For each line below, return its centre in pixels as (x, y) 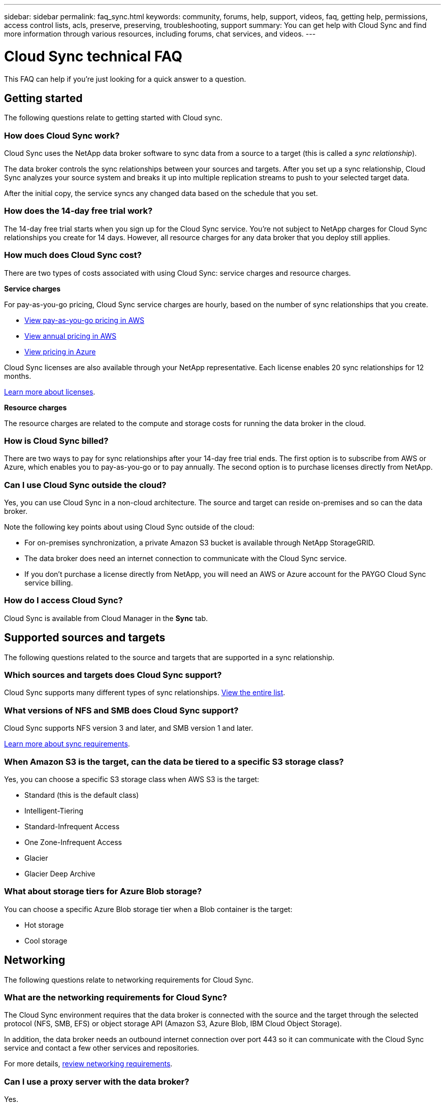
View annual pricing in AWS (71, 336)
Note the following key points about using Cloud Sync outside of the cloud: (129, 527)
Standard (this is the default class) (82, 795)
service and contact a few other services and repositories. (102, 1048)
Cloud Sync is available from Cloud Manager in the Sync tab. (106, 618)
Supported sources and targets (85, 638)
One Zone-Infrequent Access (73, 842)
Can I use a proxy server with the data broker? (97, 1081)
